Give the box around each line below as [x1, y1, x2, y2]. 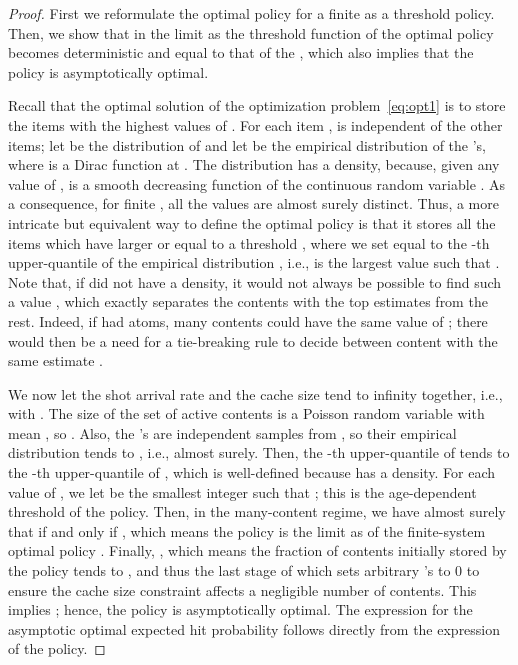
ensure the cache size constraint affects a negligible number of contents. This [8, 579, 477, 600]
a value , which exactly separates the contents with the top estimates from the [8, 291, 488, 312]
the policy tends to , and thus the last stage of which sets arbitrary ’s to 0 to [8, 560, 480, 581]
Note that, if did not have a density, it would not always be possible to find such [8, 271, 502, 292]
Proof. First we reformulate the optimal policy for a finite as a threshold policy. [8, 3, 495, 23]
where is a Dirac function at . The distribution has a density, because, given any [8, 154, 500, 175]
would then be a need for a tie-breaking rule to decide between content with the [8, 330, 498, 351]
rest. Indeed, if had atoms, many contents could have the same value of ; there [8, 310, 488, 331]
